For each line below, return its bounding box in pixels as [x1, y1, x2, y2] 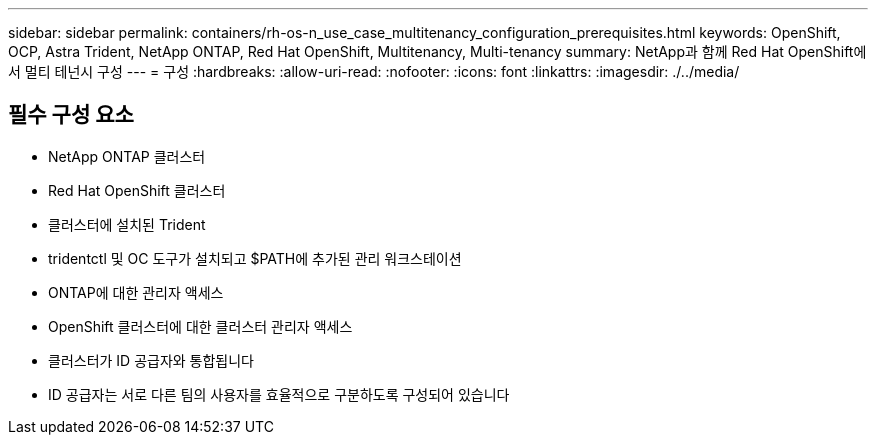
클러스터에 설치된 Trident [48, 215, 206, 233]
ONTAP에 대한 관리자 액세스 [48, 283, 224, 301]
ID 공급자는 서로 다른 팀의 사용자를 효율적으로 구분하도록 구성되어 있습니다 [48, 385, 510, 403]
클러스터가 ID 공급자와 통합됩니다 [48, 351, 254, 369]
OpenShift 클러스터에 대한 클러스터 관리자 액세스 [48, 317, 353, 335]
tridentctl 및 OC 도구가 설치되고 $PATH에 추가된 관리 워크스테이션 [48, 249, 462, 267]
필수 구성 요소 [8, 102, 134, 128]
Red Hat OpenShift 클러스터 [48, 181, 226, 199]
